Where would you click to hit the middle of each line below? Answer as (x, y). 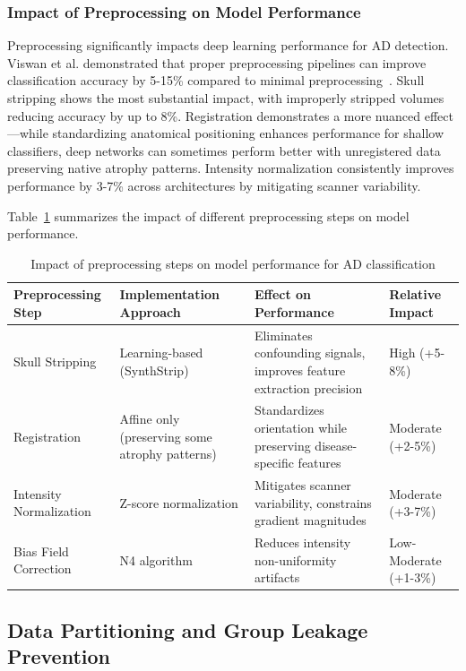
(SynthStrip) (154, 370)
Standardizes (289, 410)
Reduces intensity (302, 542)
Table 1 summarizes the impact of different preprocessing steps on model (208, 215)
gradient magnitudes (310, 520)
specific (274, 463)
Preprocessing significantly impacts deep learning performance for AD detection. (228, 45)
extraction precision (308, 387)
